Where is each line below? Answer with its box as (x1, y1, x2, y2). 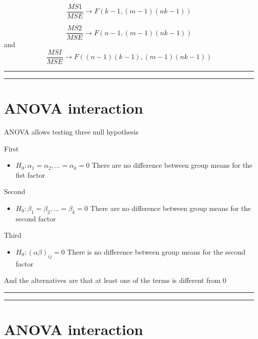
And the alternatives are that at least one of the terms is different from (4, 275, 221, 285)
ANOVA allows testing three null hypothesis (4, 126, 139, 136)
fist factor (15, 169, 45, 180)
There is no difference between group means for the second (67, 246, 246, 257)
